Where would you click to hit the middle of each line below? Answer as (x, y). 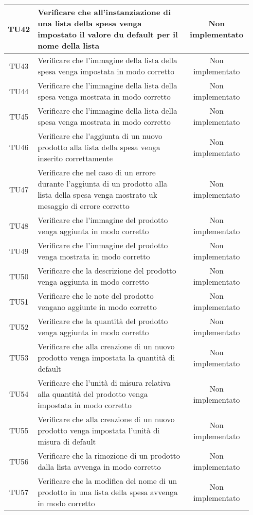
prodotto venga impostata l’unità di (99, 430)
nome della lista (69, 45)
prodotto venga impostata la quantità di (106, 357)
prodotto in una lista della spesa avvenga (108, 492)
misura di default (67, 441)
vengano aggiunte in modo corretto (97, 307)
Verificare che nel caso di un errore (97, 172)
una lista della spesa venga (90, 23)
